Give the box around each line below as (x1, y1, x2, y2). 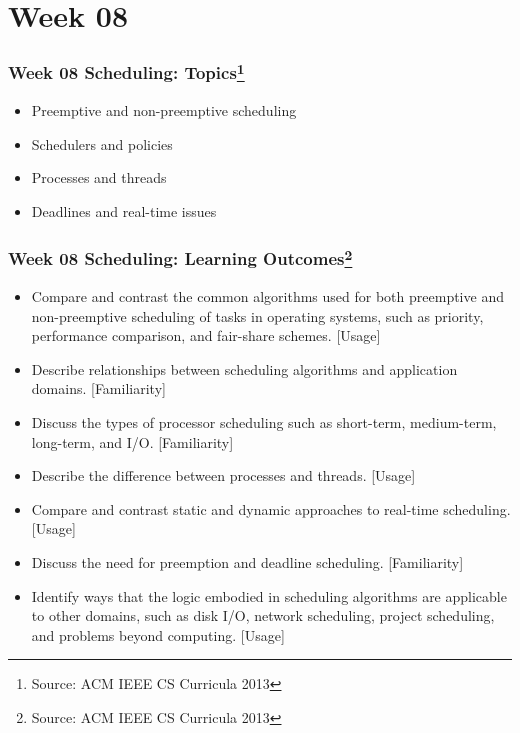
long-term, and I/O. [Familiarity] (31, 431, 234, 452)
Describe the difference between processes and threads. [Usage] (31, 465, 416, 486)
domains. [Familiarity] (31, 378, 166, 399)
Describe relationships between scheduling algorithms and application (31, 358, 458, 379)
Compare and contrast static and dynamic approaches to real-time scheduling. (31, 498, 511, 519)
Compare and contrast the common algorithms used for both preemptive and (31, 286, 504, 307)
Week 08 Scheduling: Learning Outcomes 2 (8, 244, 353, 271)
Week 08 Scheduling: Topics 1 (8, 58, 245, 85)
